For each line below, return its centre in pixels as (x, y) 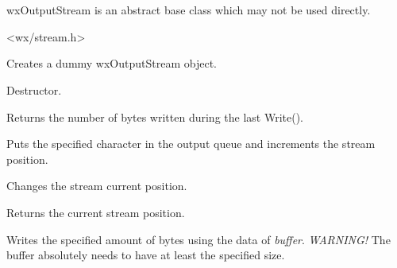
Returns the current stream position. (96, 212)
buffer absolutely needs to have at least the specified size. (146, 255)
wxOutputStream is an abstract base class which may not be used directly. (189, 10)
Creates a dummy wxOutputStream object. (112, 63)
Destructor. (34, 89)
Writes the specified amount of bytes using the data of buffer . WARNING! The (198, 239)
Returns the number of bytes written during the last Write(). (155, 117)
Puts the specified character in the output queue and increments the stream (191, 144)
